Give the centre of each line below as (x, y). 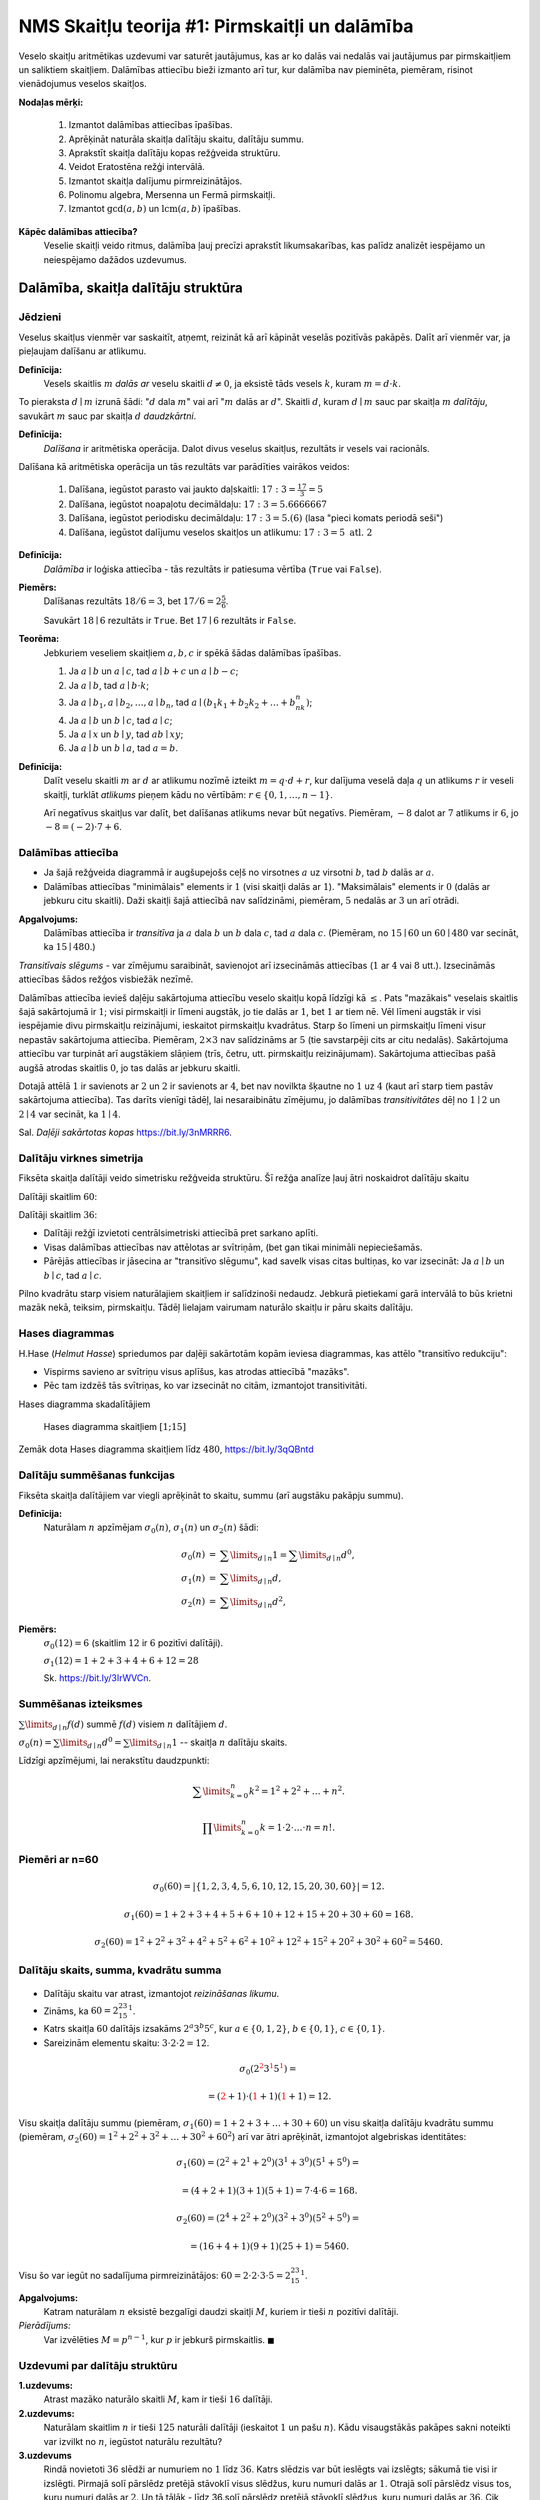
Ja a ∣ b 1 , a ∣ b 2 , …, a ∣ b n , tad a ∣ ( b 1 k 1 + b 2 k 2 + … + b (182, 703)
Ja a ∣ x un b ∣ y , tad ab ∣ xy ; (126, 734)
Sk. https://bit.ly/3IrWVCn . (97, 1678)
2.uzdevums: (46, 2413)
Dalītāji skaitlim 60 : (58, 1196)
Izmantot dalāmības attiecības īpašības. (151, 125)
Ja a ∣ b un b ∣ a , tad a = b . (123, 748)
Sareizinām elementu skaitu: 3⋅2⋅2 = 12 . (126, 2042)
